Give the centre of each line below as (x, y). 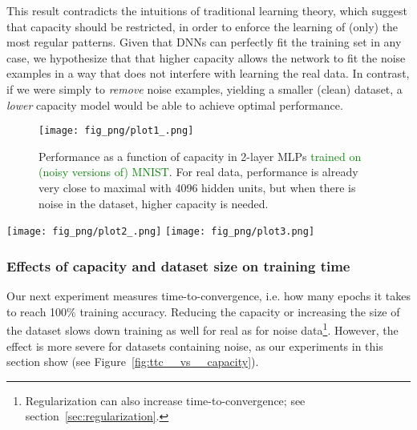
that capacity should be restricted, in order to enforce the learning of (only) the (202, 26)
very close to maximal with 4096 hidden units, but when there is (197, 187)
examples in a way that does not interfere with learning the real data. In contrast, (208, 73)
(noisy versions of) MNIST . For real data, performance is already (198, 172)
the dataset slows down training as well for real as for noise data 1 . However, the (202, 329)
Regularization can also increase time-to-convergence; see (165, 400)
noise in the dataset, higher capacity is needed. (154, 203)
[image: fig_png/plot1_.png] (116, 131)
